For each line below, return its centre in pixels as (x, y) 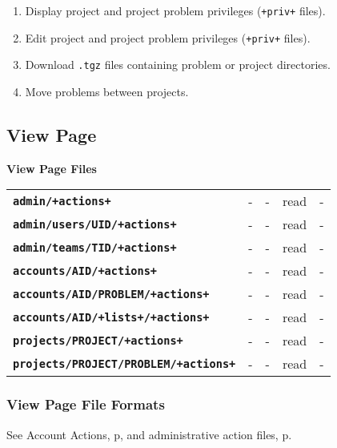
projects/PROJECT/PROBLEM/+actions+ (124, 363)
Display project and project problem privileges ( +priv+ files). (175, 10)
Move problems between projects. (107, 91)
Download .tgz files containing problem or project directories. (178, 65)
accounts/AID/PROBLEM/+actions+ (111, 294)
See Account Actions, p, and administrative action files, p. (149, 434)
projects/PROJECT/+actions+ (98, 340)
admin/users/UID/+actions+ (95, 224)
